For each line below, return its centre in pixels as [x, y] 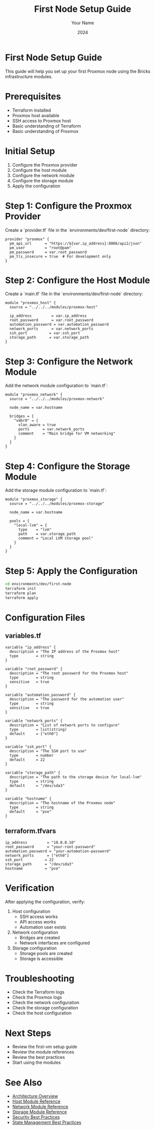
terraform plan [21, 593]
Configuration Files [45, 618]
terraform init [21, 589]
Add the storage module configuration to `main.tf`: [56, 490]
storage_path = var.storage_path [49, 338]
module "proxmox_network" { [34, 395]
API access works [38, 922]
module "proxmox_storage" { [34, 500]
